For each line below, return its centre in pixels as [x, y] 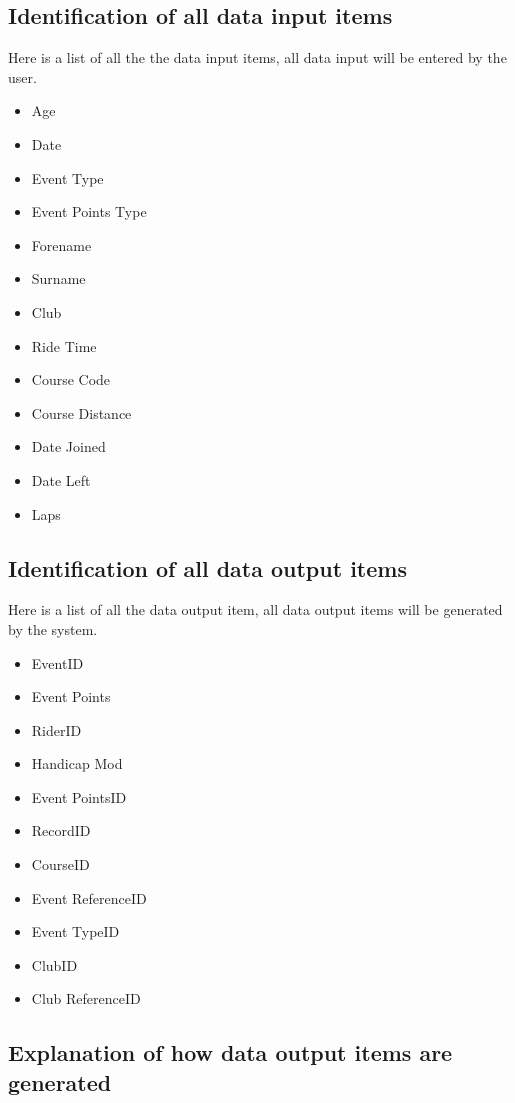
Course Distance [81, 412]
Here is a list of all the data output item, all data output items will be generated [255, 609]
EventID [57, 662]
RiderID [56, 729]
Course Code [71, 379]
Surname [58, 278]
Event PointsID [79, 796]
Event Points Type [89, 211]
